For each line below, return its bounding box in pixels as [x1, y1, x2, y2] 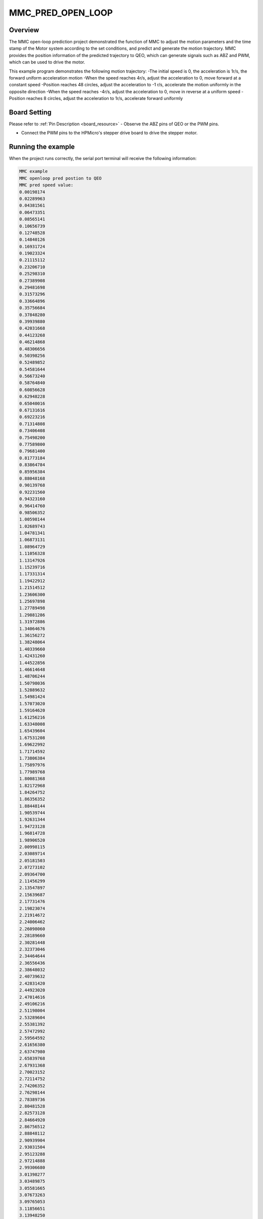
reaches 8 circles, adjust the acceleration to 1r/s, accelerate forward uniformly [26, 96, 183, 101]
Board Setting [9, 108, 52, 117]
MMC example [19, 169, 48, 174]
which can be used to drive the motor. [9, 59, 85, 65]
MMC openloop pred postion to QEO [19, 176, 102, 181]
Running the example [9, 143, 75, 151]
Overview [9, 26, 39, 34]
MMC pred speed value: [19, 182, 74, 188]
